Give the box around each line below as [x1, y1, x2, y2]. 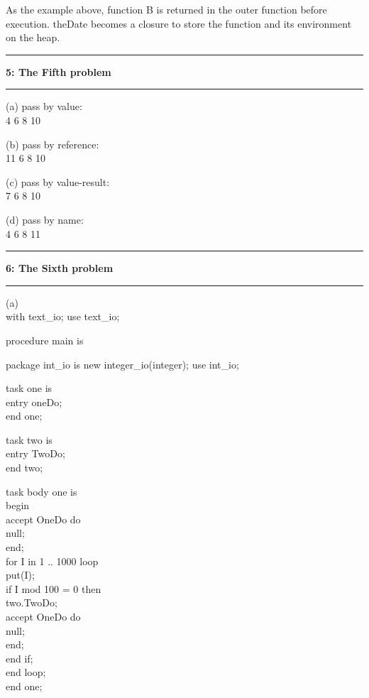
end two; [6, 460, 43, 475]
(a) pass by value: [6, 99, 82, 114]
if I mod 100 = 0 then [6, 581, 101, 596]
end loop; [6, 665, 46, 680]
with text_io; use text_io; [6, 309, 120, 324]
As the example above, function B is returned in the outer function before [6, 2, 327, 16]
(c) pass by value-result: [6, 174, 110, 189]
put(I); [6, 567, 35, 582]
